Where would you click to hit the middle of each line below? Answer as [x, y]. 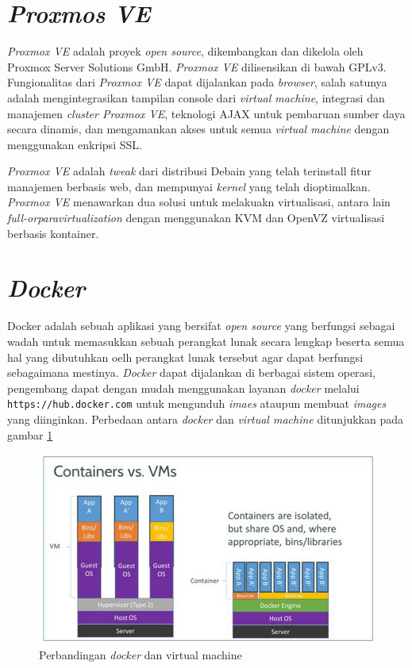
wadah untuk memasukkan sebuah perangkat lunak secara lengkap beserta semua [206, 341]
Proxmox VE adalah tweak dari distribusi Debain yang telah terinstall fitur [189, 171]
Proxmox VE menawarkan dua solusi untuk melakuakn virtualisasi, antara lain [199, 202]
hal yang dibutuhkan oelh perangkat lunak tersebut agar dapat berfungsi [185, 357]
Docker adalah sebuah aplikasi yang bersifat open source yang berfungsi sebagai [201, 326]
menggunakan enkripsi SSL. [75, 144]
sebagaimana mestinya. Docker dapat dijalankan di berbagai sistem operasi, [191, 372]
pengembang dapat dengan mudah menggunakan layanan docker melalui [183, 388]
